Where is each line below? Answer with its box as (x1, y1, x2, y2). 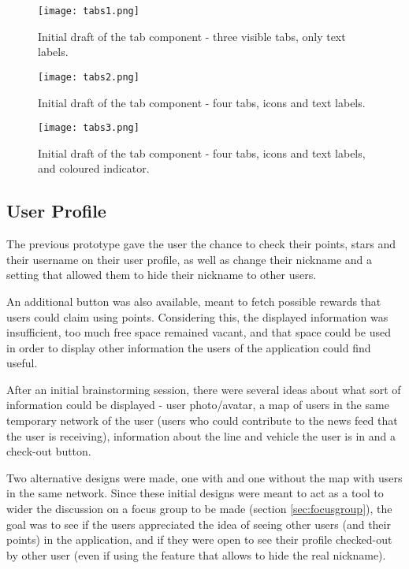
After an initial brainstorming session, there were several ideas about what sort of (6, 381, 401, 397)
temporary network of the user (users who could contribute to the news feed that (6, 412, 398, 429)
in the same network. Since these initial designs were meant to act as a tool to (6, 485, 384, 501)
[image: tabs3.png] (38, 122, 139, 134)
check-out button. (6, 443, 91, 459)
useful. (6, 355, 38, 371)
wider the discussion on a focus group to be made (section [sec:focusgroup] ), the (6, 500, 392, 517)
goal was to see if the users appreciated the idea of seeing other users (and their (6, 515, 391, 532)
